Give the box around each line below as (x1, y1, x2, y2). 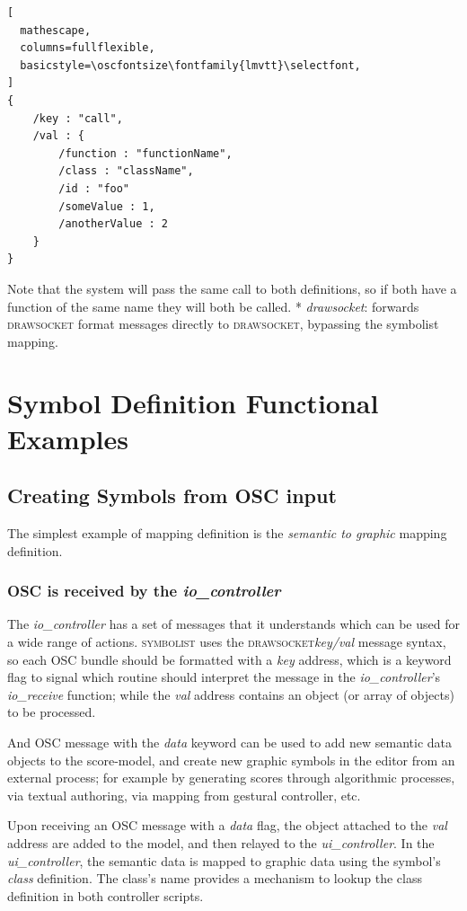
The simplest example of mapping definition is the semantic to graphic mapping (7, 524, 447, 543)
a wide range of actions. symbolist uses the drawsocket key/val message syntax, (7, 632, 446, 651)
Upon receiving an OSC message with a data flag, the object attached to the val (7, 816, 447, 835)
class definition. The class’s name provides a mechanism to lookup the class (7, 869, 423, 888)
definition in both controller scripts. (7, 886, 204, 905)
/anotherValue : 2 (58, 217, 168, 231)
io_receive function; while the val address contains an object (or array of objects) (7, 685, 454, 703)
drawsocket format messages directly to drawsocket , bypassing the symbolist (7, 314, 439, 333)
